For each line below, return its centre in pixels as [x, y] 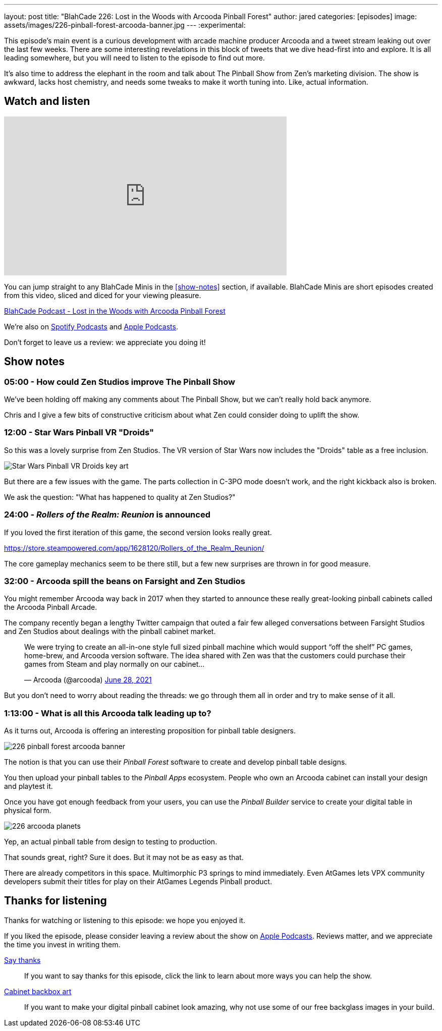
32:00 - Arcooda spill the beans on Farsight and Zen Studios [125, 581]
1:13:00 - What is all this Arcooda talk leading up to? [108, 713]
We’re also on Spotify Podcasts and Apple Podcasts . [91, 326]
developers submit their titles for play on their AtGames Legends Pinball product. [138, 882]
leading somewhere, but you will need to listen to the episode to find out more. [134, 58]
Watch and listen [47, 101]
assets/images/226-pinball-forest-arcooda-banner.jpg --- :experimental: [125, 25]
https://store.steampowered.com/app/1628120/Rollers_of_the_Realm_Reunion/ [134, 548]
